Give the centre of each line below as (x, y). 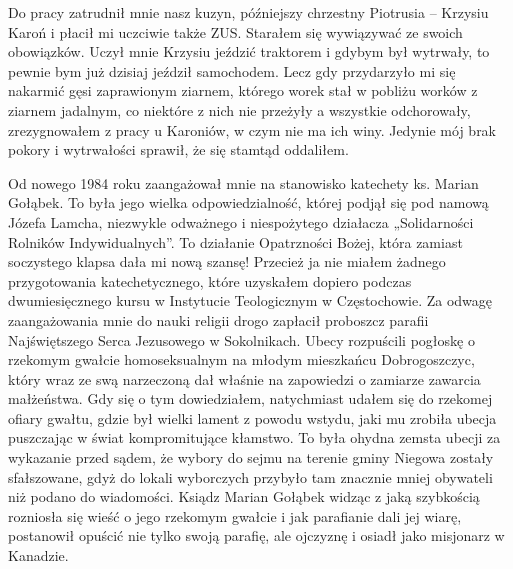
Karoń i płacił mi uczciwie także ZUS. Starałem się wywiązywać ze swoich (235, 31)
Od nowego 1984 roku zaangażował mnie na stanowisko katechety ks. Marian (243, 182)
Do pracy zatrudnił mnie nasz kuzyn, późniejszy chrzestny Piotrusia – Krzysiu (248, 12)
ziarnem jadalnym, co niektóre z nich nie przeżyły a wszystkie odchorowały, (239, 109)
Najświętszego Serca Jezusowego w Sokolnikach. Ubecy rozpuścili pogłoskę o (241, 339)
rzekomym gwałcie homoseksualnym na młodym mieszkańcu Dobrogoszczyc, (241, 359)
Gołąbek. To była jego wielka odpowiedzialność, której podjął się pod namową (248, 202)
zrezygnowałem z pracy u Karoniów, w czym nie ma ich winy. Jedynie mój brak (252, 129)
